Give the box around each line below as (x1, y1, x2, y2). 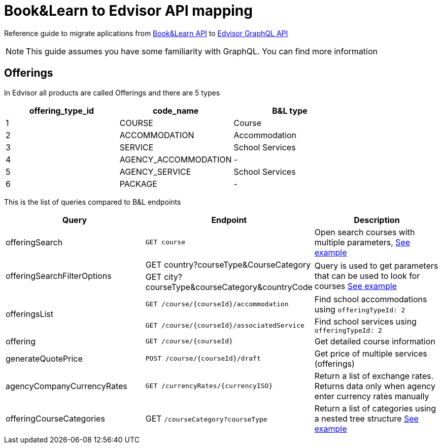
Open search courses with (314, 227, 415, 237)
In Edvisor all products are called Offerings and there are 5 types (4, 88, 220, 97)
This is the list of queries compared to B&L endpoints (4, 197, 181, 206)
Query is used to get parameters (314, 260, 438, 271)
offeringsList (6, 309, 54, 319)
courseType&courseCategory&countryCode (145, 281, 313, 292)
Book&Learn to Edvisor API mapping (4, 2, 253, 19)
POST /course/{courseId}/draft (145, 355, 261, 363)
